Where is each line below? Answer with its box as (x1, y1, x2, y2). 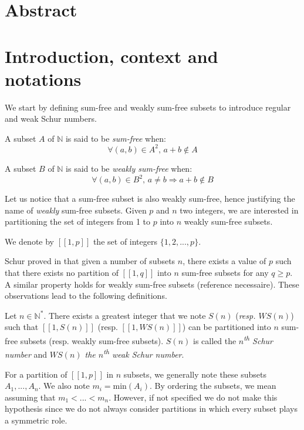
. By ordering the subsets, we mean (150, 379, 276, 392)
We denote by (5, 235, 54, 247)
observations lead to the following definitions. (5, 289, 167, 302)
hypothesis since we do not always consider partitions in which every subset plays (5, 402, 298, 415)
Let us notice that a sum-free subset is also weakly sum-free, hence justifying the (5, 192, 295, 205)
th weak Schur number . (103, 346, 184, 360)
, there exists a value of (183, 255, 266, 267)
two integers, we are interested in (180, 204, 299, 216)
